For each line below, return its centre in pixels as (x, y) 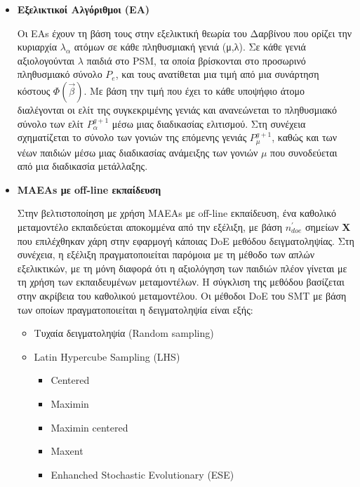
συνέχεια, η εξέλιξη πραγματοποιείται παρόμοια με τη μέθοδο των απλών (166, 254)
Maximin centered (89, 427)
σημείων (322, 226)
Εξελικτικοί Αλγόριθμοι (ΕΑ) (84, 9)
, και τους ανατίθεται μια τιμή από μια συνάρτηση (217, 74)
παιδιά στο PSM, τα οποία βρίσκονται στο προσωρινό (196, 60)
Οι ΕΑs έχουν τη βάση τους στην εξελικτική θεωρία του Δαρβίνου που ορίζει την (185, 33)
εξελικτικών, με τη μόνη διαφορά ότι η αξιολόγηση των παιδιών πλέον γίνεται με (182, 268)
